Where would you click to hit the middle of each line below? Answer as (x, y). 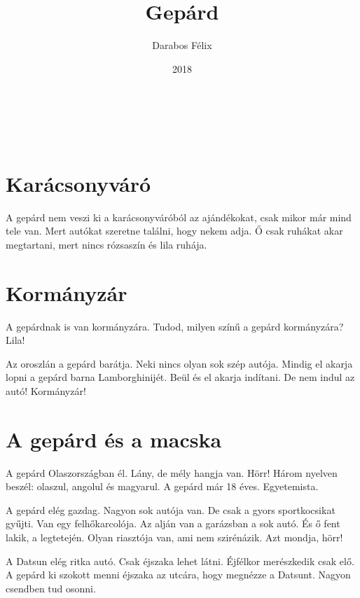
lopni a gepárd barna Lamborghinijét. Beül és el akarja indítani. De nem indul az (180, 377)
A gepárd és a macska (114, 439)
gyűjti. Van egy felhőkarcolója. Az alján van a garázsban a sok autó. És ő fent (173, 523)
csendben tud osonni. (51, 588)
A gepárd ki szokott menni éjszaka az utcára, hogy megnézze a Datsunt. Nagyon (178, 575)
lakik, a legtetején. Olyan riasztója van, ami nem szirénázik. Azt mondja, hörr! (174, 537)
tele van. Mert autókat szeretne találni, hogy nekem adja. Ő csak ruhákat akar (174, 231)
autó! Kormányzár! (46, 390)
